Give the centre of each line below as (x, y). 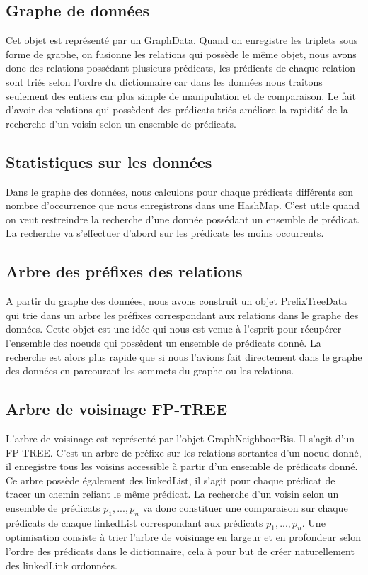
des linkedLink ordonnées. (62, 565)
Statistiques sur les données (109, 161)
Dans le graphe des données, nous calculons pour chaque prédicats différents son (179, 191)
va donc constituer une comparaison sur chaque (245, 507)
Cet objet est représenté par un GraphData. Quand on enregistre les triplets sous (182, 40)
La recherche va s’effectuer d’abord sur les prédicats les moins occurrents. (165, 233)
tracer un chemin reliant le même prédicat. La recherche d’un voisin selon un (172, 494)
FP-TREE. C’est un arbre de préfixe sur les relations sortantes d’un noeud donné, (184, 452)
